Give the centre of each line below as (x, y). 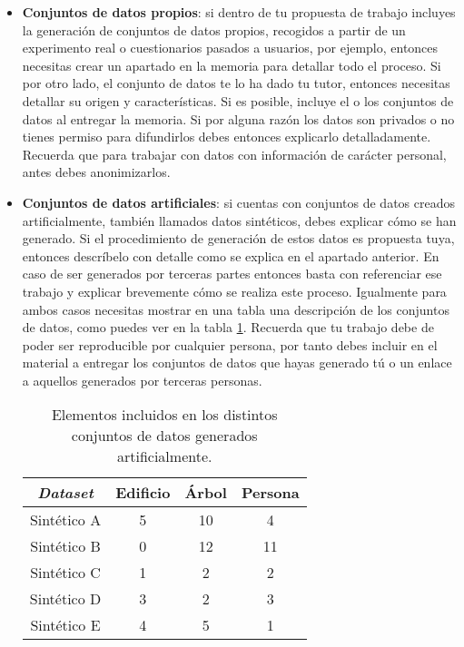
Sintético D (65, 599)
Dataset (65, 493)
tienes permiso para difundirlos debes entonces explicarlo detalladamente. (227, 137)
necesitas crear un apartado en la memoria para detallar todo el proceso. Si (232, 65)
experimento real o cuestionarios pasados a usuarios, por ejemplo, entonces (230, 48)
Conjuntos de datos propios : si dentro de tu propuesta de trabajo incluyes (239, 12)
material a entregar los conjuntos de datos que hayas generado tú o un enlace (237, 363)
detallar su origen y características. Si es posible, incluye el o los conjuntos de (238, 100)
